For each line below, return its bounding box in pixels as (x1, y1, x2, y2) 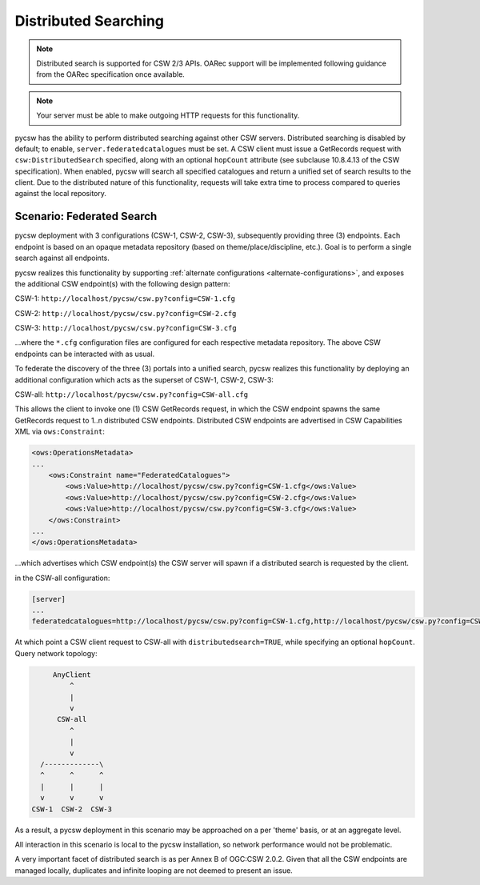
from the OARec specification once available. (36, 70, 186, 79)
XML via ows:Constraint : (14, 426, 106, 436)
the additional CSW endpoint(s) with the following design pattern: (14, 278, 231, 288)
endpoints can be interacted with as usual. (14, 349, 155, 358)
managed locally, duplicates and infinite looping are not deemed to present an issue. (14, 865, 294, 875)
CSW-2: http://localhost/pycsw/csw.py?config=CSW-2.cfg (14, 308, 237, 318)
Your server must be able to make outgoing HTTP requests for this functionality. (36, 110, 300, 120)
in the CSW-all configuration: (14, 573, 110, 583)
